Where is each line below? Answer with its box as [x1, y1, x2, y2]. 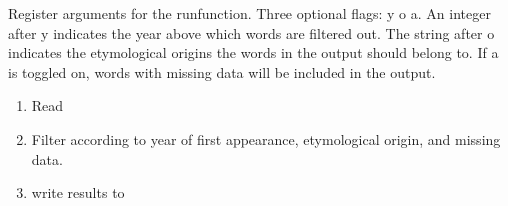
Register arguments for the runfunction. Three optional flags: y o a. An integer [8, 3, 491, 23]
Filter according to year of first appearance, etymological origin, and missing [31, 128, 501, 149]
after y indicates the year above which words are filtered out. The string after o [8, 22, 495, 43]
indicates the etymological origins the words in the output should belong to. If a [8, 42, 499, 63]
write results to [31, 182, 125, 203]
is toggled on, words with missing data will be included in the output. [8, 61, 436, 82]
